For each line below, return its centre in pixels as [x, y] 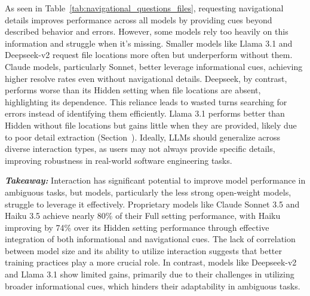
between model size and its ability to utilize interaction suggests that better [143, 250]
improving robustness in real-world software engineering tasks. [119, 160]
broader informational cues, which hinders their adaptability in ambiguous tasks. [153, 286]
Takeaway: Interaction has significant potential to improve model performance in [155, 180]
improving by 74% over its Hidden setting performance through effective [137, 227]
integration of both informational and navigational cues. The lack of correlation [150, 239]
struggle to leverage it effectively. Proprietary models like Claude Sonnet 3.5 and [152, 204]
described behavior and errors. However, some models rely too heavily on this [147, 31]
